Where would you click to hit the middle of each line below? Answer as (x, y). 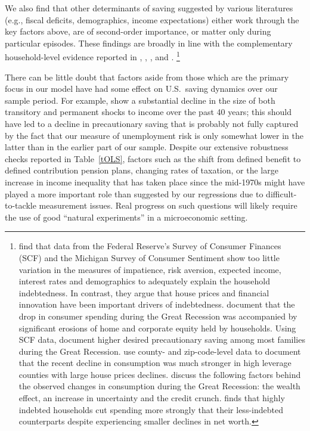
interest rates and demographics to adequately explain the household (145, 281)
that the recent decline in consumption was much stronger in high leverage (155, 363)
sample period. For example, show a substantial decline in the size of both (140, 100)
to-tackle (21, 205)
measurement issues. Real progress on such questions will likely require (168, 205)
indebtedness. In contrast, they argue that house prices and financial (144, 292)
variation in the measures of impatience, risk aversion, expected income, (150, 269)
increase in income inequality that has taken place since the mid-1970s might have (155, 182)
